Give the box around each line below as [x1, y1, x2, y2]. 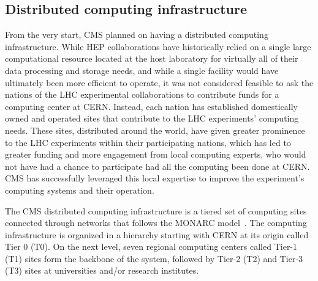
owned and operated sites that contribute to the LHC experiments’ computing [5, 112, 299, 125]
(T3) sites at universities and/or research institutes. [5, 264, 199, 277]
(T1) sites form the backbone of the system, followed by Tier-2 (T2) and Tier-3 [5, 252, 303, 265]
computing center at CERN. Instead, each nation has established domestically [5, 100, 298, 112]
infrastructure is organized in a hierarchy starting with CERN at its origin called [5, 228, 309, 241]
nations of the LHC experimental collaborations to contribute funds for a [5, 88, 279, 101]
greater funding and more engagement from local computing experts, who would [5, 148, 306, 161]
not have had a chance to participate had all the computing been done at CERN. [5, 159, 310, 172]
